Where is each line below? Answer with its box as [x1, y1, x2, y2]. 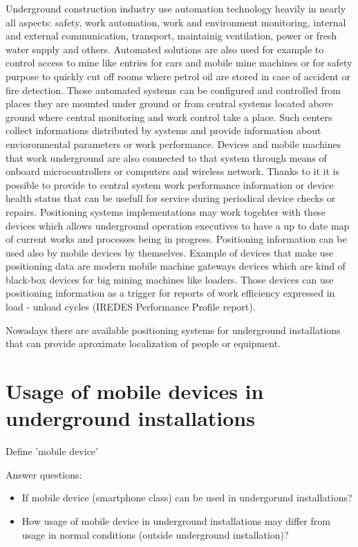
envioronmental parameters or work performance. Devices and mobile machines [6, 136, 341, 151]
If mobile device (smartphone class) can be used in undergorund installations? [21, 490, 352, 505]
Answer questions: [6, 467, 82, 481]
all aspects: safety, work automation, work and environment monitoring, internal [6, 15, 346, 29]
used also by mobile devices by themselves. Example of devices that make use [6, 245, 334, 259]
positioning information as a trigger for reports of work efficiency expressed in [6, 286, 335, 300]
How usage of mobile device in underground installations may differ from [21, 513, 330, 528]
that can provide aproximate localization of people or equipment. [6, 336, 281, 351]
